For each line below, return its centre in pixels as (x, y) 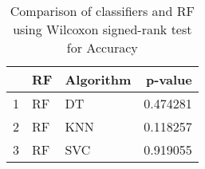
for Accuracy (102, 47)
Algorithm (98, 79)
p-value (169, 79)
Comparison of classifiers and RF (102, 11)
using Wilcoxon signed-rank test (102, 29)
